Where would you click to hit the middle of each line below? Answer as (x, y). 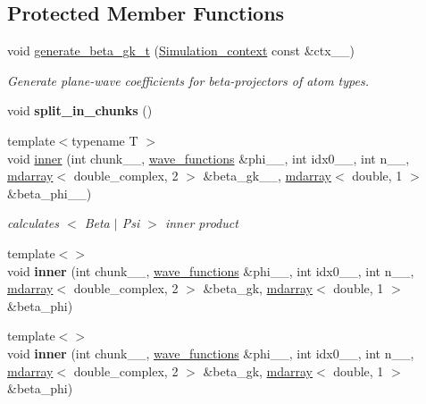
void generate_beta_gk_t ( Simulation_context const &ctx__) (181, 50)
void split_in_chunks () (80, 110)
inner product (201, 223)
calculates (33, 223)
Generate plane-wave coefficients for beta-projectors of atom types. (188, 80)
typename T (105, 140)
